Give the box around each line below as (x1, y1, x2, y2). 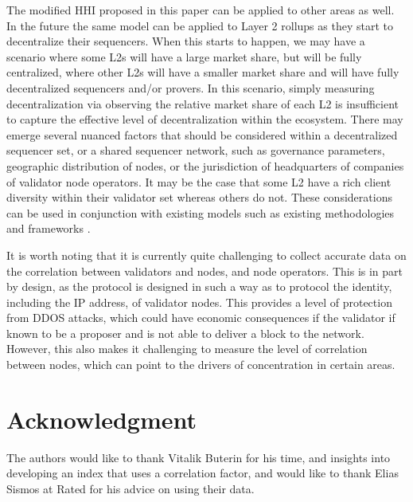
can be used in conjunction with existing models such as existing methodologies (6, 204, 395, 221)
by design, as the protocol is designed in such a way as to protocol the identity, (6, 278, 392, 295)
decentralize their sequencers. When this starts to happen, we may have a (6, 33, 365, 49)
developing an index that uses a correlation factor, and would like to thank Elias (6, 465, 399, 481)
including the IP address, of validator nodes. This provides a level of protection (6, 293, 392, 310)
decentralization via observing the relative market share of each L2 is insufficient (6, 95, 399, 112)
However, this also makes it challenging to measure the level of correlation (6, 340, 368, 357)
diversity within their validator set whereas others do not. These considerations (6, 189, 392, 206)
